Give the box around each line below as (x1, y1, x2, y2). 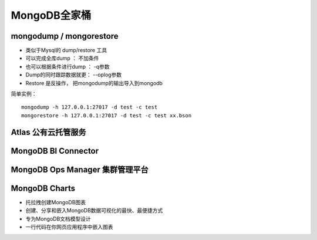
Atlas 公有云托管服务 (11, 127, 86, 137)
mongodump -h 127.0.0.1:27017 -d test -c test (21, 104, 158, 111)
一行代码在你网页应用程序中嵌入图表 (25, 223, 113, 230)
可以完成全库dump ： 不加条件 (25, 55, 99, 62)
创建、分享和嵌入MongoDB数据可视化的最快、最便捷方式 (25, 207, 163, 214)
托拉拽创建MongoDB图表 (25, 198, 86, 205)
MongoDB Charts (11, 183, 76, 193)
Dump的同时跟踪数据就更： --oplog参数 (25, 71, 122, 79)
